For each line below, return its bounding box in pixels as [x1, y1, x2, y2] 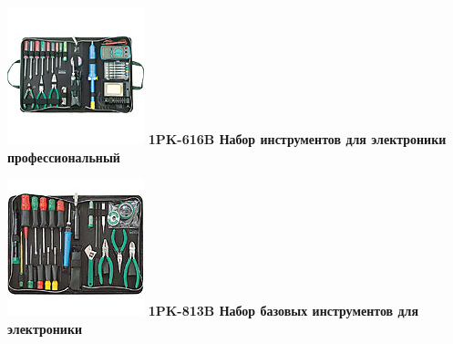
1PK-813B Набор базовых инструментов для [148, 301, 418, 320]
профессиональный [7, 147, 120, 166]
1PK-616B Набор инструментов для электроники [148, 130, 447, 148]
